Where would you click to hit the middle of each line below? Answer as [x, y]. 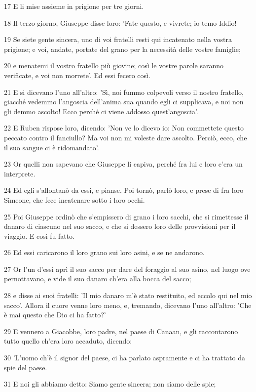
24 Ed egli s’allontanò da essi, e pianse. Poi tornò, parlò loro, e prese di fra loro [124, 190]
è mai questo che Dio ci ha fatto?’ [55, 315]
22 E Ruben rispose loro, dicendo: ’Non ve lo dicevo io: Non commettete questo [124, 128]
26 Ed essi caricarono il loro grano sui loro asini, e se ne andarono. [104, 252]
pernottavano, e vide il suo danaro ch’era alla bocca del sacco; [98, 279]
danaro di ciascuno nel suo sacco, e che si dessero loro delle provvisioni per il [120, 226]
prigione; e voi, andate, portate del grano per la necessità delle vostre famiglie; [122, 49]
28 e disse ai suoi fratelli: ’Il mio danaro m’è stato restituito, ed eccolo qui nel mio [128, 295]
